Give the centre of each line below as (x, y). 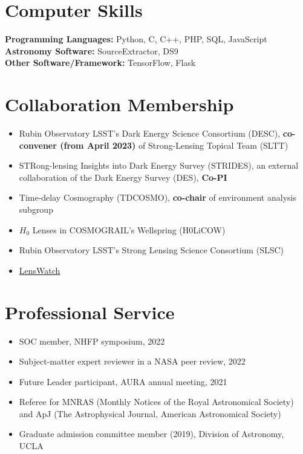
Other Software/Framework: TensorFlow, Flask (100, 63)
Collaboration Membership (119, 104)
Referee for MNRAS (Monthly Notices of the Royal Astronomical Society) (156, 402)
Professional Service (90, 312)
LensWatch (40, 270)
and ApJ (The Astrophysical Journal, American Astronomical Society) (150, 413)
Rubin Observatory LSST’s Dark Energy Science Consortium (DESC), (150, 133)
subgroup (36, 209)
